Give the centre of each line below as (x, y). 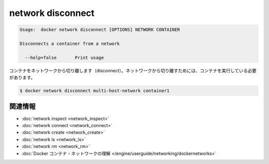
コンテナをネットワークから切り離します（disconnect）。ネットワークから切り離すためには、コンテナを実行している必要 (133, 70)
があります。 (22, 78)
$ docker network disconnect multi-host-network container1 (95, 91)
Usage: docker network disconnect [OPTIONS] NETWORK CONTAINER (100, 30)
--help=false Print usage (65, 58)
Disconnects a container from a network (69, 43)
